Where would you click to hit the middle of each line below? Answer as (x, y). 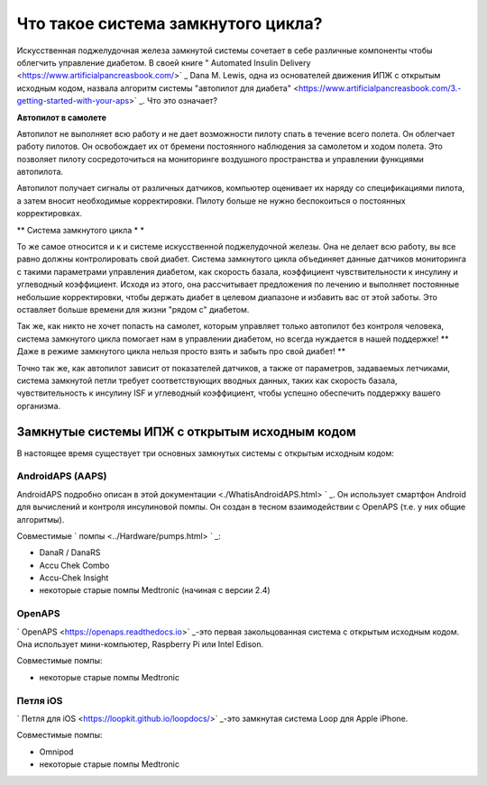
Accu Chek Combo (74, 565)
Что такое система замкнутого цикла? (170, 23)
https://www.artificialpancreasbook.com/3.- (380, 88)
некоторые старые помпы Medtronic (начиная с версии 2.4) (155, 590)
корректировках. (50, 214)
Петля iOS (40, 700)
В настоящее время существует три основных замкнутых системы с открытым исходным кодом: (205, 453)
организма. (39, 406)
